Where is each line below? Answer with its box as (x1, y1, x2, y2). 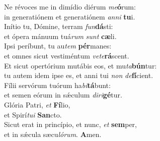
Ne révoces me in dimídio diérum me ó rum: (4, 1, 136, 11)
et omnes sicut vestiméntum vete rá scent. (4, 50, 129, 60)
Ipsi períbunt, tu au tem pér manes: (4, 40, 112, 51)
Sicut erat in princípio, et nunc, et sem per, (4, 119, 137, 129)
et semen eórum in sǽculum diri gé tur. (4, 89, 122, 100)
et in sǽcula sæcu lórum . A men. (4, 128, 102, 139)
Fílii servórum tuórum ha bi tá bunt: (4, 79, 111, 90)
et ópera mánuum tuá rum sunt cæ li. (4, 30, 117, 41)
